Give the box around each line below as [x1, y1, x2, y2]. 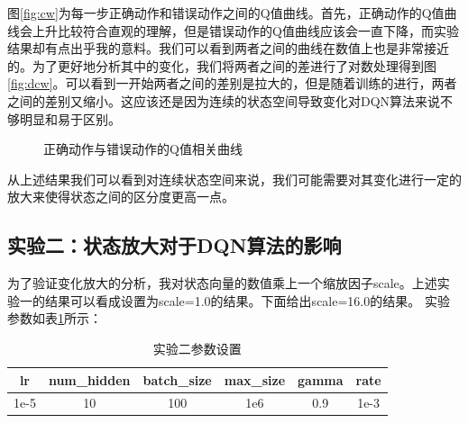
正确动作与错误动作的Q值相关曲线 [43, 139, 243, 158]
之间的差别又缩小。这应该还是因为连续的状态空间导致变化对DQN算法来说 [7, 91, 441, 110]
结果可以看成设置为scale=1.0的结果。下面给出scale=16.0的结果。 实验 [44, 291, 450, 310]
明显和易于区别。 [19, 109, 121, 128]
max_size [224, 370, 286, 389]
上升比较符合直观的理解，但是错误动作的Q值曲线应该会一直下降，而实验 [32, 21, 459, 40]
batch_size [142, 370, 212, 389]
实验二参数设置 [152, 338, 242, 357]
